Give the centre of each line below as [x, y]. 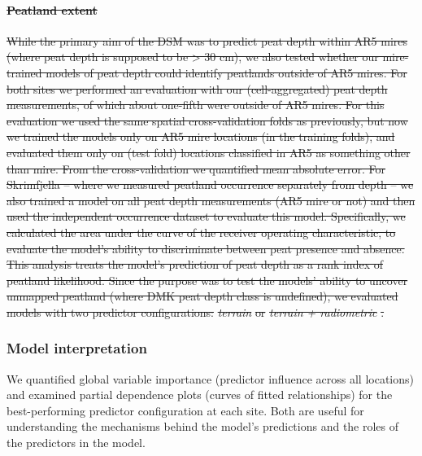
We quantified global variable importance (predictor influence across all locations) [210, 378]
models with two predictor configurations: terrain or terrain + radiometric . [196, 311]
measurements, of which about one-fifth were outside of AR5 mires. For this [196, 105]
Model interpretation [77, 348]
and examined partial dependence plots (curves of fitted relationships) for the [200, 395]
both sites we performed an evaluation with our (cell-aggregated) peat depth [197, 88]
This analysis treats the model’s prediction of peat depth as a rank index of [195, 264]
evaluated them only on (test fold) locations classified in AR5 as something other [209, 152]
